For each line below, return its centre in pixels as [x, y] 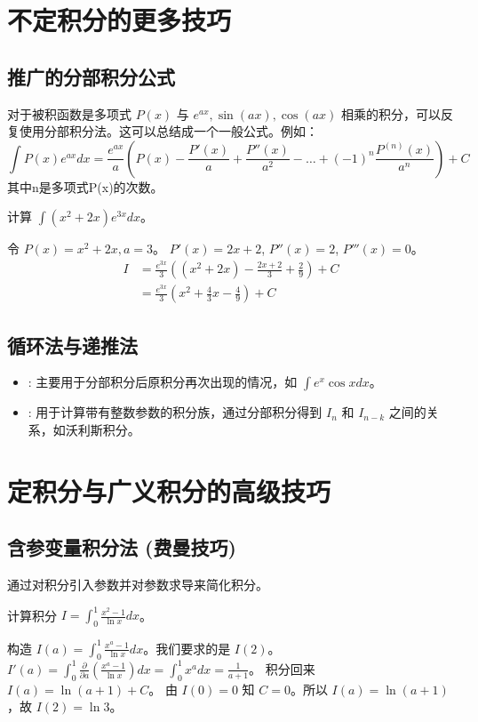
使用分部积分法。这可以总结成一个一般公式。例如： [168, 131]
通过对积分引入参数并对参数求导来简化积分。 [138, 585]
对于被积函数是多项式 [69, 113]
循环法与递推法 [72, 345]
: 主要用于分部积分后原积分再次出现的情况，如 [163, 382]
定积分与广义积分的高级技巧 [169, 490]
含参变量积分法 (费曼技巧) [122, 547]
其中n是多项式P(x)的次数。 [85, 186]
